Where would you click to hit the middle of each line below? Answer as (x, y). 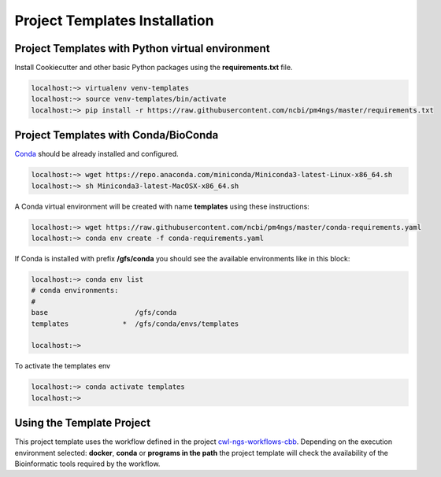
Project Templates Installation (114, 20)
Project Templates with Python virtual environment (143, 48)
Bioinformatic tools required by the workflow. (87, 464)
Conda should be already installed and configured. (96, 154)
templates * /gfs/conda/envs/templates (135, 324)
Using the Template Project (83, 423)
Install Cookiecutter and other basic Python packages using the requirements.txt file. (154, 68)
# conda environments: (75, 290)
